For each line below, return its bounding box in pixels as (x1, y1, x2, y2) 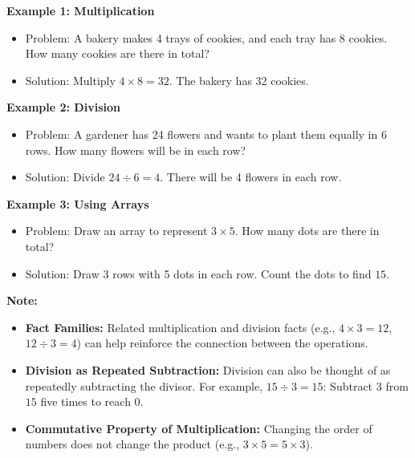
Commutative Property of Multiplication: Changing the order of (25, 419, 372, 436)
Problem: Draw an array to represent (25, 222, 208, 239)
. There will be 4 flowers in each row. (160, 168, 342, 185)
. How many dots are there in (234, 222, 380, 239)
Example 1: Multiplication (6, 2, 155, 18)
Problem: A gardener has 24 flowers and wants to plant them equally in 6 (25, 125, 387, 142)
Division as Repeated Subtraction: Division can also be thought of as (25, 361, 391, 378)
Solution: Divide (25, 168, 105, 185)
